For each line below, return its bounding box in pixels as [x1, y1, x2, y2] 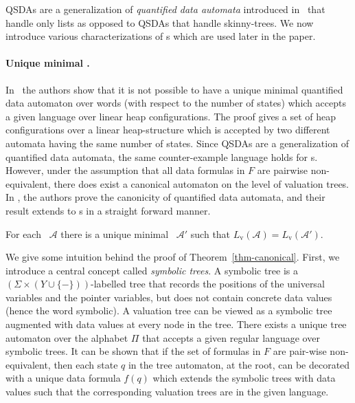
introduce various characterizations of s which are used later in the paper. [5, 29, 316, 43]
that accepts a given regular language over [142, 330, 320, 345]
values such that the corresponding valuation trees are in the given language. [5, 384, 329, 399]
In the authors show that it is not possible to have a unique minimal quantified [5, 82, 343, 96]
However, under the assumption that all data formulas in [5, 163, 245, 177]
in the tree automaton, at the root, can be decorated [128, 357, 350, 371]
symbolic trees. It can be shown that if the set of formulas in [5, 344, 261, 358]
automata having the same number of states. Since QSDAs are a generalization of [5, 135, 349, 150]
